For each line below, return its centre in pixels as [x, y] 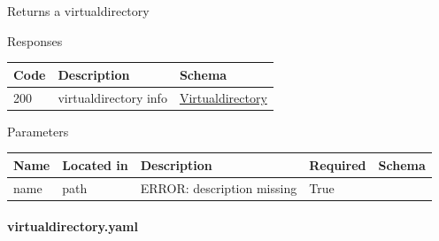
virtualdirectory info [112, 97]
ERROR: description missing [219, 187]
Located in [95, 164]
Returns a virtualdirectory [78, 11]
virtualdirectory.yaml [73, 226]
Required [338, 164]
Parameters [38, 131]
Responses [35, 40]
